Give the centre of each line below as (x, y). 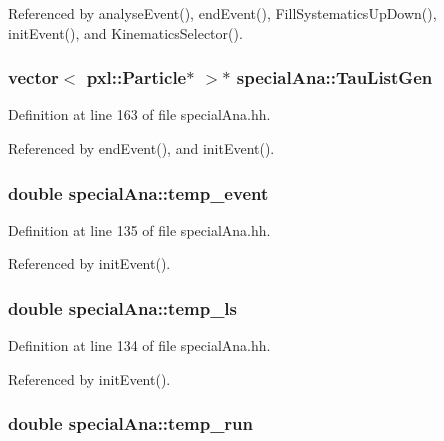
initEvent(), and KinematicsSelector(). (125, 32)
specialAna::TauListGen (334, 77)
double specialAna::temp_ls (123, 307)
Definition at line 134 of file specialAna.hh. (139, 345)
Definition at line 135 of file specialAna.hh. (139, 229)
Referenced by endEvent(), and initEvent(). (141, 148)
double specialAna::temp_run (131, 423)
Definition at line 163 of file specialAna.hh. (139, 114)
